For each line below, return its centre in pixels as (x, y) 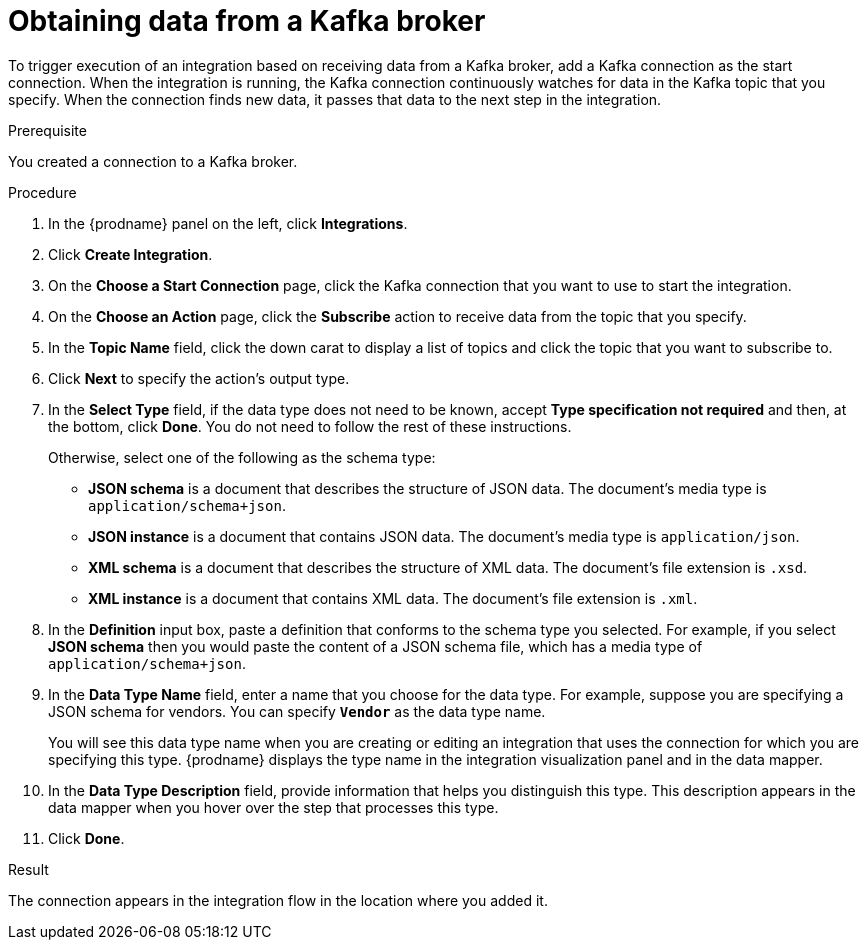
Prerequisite (47, 130)
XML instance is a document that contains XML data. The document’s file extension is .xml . (393, 598)
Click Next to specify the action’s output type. (199, 378)
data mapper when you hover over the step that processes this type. (273, 807)
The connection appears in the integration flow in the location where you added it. (278, 900)
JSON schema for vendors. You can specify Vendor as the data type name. (297, 711)
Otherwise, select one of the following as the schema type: (242, 457)
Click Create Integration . (130, 254)
